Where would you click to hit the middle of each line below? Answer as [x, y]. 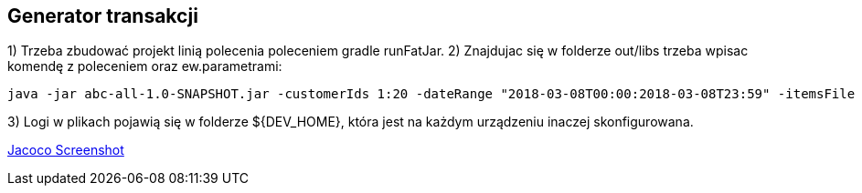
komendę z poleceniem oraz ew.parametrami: [145, 66]
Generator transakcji [103, 16]
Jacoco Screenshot [66, 150]
